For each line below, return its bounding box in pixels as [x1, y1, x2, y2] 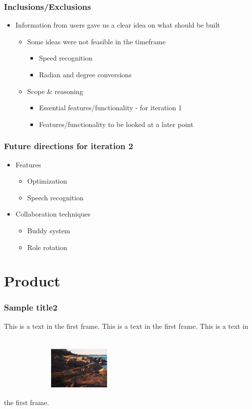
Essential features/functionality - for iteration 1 [39, 102, 182, 113]
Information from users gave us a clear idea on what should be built [15, 20, 220, 30]
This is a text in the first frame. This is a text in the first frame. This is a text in [4, 320, 249, 331]
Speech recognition [27, 192, 84, 202]
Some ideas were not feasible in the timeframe [27, 36, 166, 46]
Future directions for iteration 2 [4, 140, 133, 152]
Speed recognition [39, 53, 92, 63]
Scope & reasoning [27, 86, 83, 96]
